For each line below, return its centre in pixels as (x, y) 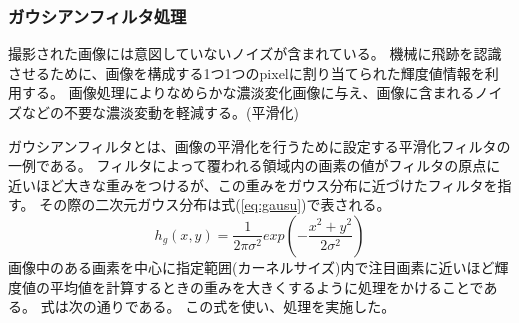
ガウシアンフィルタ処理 (97, 15)
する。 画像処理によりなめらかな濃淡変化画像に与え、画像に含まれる (248, 92)
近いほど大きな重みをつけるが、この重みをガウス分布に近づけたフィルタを (253, 184)
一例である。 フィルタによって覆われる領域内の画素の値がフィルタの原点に (254, 165)
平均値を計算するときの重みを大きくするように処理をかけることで (266, 286)
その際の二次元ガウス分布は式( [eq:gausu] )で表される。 (215, 204)
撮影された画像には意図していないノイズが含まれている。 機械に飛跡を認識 (255, 53)
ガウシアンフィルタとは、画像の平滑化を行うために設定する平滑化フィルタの (259, 145)
